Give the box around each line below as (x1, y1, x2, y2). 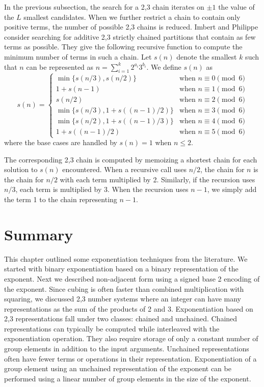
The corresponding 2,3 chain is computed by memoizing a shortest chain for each (4, 154, 257, 164)
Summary (4, 224, 73, 244)
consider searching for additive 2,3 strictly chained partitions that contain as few (4, 31, 256, 42)
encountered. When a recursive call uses (62, 164, 187, 175)
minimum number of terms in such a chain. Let (4, 51, 152, 62)
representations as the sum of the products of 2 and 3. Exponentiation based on (4, 303, 253, 314)
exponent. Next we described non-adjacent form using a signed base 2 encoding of (4, 273, 260, 284)
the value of (218, 2, 255, 12)
